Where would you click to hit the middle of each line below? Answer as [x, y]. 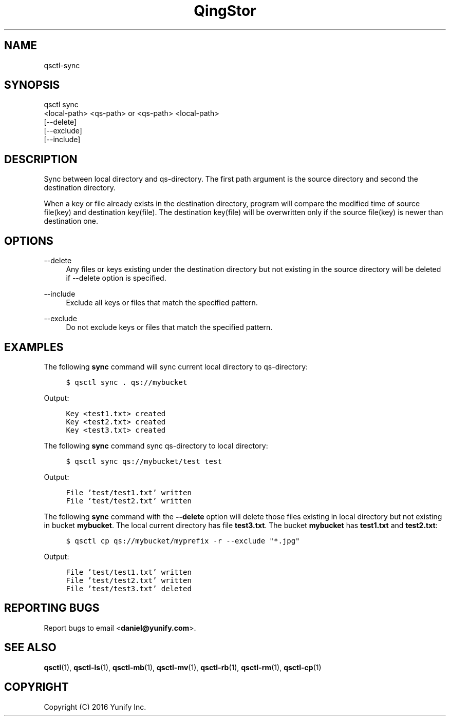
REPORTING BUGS [52, 608]
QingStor [225, 11]
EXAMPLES [34, 347]
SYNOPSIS [32, 85]
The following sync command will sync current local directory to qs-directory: [176, 366]
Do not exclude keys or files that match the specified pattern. [169, 327]
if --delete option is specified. [116, 278]
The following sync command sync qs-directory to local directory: [156, 445]
